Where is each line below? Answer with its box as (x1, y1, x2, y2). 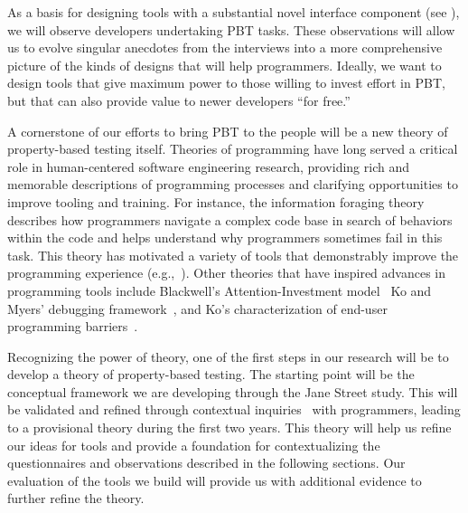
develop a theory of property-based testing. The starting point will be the (7, 365, 415, 384)
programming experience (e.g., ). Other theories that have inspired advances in (7, 263, 446, 282)
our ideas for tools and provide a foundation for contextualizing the (7, 435, 380, 454)
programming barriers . (7, 317, 138, 336)
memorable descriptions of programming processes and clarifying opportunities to (7, 175, 458, 194)
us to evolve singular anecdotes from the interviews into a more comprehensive (7, 38, 443, 57)
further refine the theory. (7, 489, 145, 508)
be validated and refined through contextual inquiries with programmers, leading (7, 400, 461, 419)
